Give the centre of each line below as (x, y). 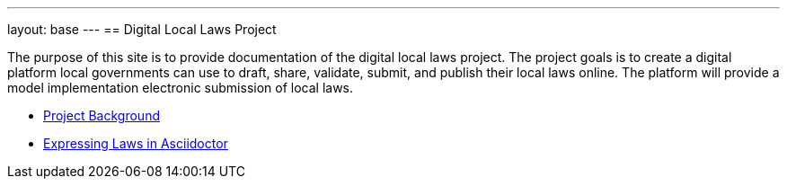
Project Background (102, 115)
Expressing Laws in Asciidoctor (136, 143)
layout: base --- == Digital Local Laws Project (142, 29)
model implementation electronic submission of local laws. (181, 88)
